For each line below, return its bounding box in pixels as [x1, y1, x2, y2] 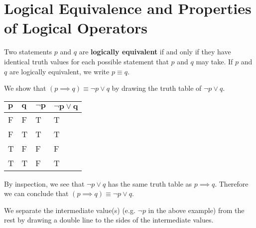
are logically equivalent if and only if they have [79, 46, 231, 57]
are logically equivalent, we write [9, 66, 110, 76]
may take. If [196, 56, 233, 66]
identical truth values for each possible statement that [4, 56, 169, 66]
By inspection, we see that [4, 178, 85, 189]
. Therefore [215, 178, 249, 189]
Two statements [4, 46, 52, 57]
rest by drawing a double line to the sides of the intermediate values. [4, 215, 214, 225]
